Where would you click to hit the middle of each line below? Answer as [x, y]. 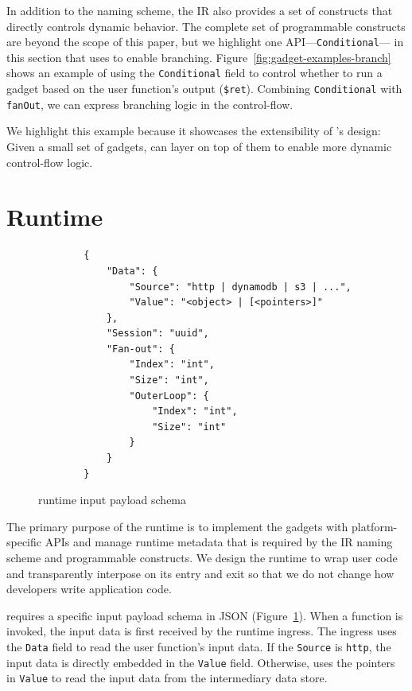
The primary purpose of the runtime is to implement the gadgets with [177, 526]
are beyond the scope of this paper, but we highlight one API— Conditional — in [205, 42]
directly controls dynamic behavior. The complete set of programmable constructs [206, 26]
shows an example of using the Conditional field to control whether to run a [194, 73]
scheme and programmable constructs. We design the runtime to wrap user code [202, 557]
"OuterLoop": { [169, 396]
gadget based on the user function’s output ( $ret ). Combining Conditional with [204, 89]
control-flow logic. [50, 162]
